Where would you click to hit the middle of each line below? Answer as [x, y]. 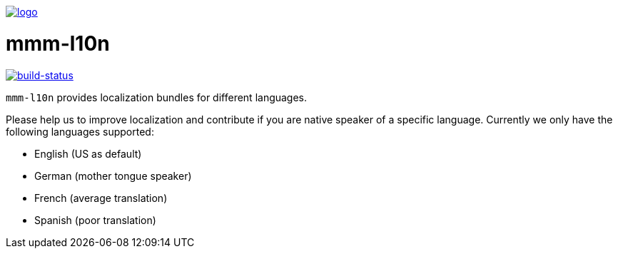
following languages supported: [80, 131]
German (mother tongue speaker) [113, 176]
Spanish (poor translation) [95, 220]
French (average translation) [101, 198]
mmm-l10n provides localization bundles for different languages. [157, 97]
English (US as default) [88, 153]
